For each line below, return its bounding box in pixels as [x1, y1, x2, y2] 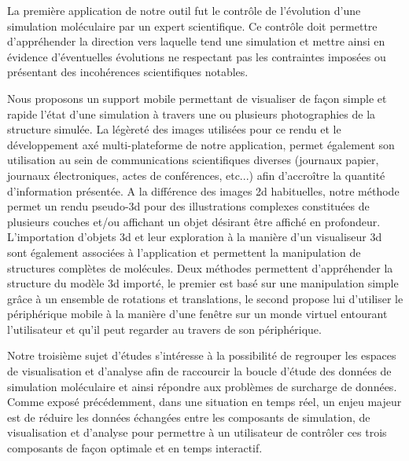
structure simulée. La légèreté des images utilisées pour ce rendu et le [7, 121, 341, 137]
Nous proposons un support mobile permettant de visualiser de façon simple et [7, 90, 387, 106]
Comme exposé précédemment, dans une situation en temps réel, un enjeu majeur [7, 393, 402, 410]
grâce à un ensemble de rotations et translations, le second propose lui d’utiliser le [7, 290, 403, 306]
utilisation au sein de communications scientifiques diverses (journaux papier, [7, 152, 379, 168]
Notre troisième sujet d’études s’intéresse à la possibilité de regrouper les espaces [7, 347, 396, 364]
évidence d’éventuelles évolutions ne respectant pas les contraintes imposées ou [7, 48, 386, 64]
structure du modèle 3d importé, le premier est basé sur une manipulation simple [7, 275, 399, 291]
